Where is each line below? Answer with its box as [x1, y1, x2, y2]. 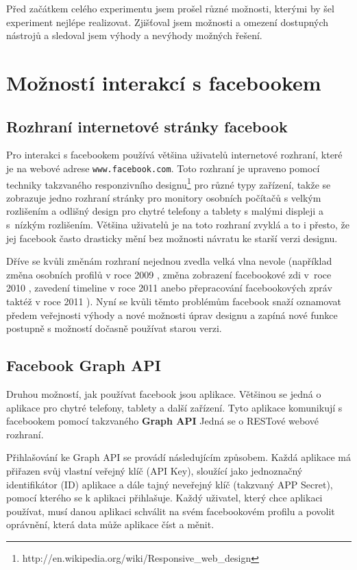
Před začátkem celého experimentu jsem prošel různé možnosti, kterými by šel [6, 1, 334, 15]
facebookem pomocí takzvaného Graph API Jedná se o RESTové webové [6, 414, 319, 428]
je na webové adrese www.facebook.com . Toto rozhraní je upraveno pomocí [6, 161, 320, 175]
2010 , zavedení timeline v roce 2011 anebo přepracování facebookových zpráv [6, 281, 332, 295]
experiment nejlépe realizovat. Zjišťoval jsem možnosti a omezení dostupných [6, 14, 329, 29]
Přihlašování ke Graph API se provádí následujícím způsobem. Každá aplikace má [6, 450, 351, 464]
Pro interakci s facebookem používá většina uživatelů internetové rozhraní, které [6, 147, 343, 162]
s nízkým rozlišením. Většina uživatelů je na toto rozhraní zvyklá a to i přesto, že [6, 217, 349, 232]
